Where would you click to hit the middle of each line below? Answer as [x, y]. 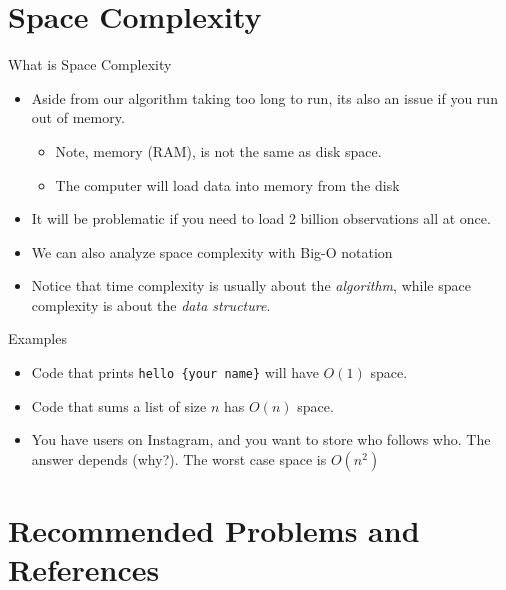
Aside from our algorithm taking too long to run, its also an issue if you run [264, 97]
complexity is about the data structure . [151, 304]
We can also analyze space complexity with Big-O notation [212, 251]
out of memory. [78, 117]
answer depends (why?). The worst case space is [179, 458]
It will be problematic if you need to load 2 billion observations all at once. [261, 218]
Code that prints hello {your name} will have [175, 372]
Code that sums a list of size [119, 405]
